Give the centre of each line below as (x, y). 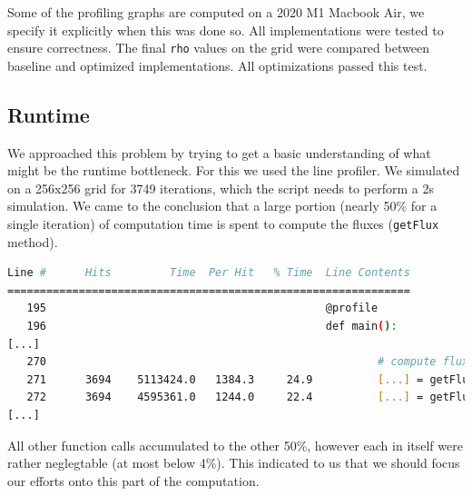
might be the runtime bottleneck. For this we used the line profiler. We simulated (234, 170)
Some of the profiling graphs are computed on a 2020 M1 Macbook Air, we (216, 12)
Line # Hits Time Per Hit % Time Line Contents (209, 273)
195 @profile (202, 308)
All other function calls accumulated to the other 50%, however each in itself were (235, 445)
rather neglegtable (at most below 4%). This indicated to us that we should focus (234, 463)
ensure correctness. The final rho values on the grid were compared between (218, 48)
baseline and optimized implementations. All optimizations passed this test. (217, 65)
